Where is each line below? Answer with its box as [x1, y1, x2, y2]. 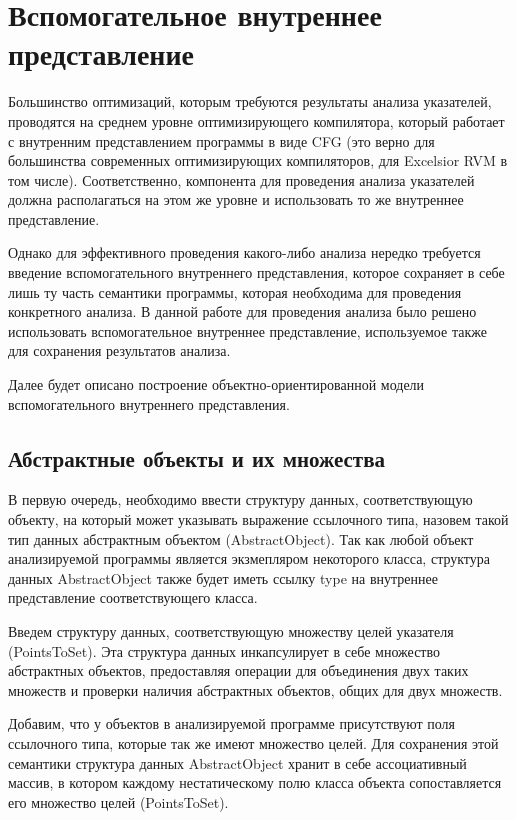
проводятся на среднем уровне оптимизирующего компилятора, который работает [8, 110, 505, 131]
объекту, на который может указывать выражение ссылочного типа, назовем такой [8, 509, 509, 530]
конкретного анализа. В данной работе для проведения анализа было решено [8, 301, 477, 322]
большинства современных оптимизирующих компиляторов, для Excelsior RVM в [8, 150, 508, 171]
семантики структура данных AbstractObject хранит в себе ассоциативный [8, 752, 467, 773]
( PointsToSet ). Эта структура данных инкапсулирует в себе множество [8, 640, 440, 661]
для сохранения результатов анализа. [8, 340, 231, 361]
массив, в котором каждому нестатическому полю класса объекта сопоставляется [8, 772, 502, 793]
